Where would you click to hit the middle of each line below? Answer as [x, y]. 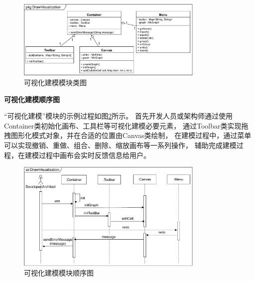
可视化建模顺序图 [32, 99]
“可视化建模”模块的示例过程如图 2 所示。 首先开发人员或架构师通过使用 [118, 116]
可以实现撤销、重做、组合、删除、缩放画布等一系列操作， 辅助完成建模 [120, 145]
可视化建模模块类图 [55, 82]
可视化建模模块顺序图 [59, 273]
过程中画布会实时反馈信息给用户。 [94, 155]
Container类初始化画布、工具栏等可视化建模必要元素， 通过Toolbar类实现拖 [126, 125]
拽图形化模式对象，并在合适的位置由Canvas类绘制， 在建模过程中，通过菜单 [128, 135]
